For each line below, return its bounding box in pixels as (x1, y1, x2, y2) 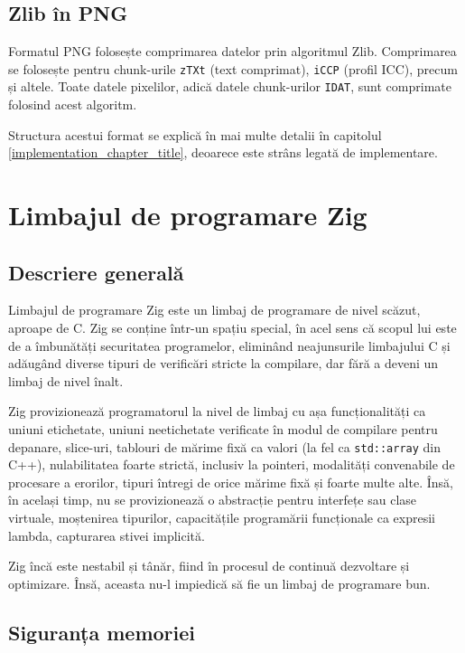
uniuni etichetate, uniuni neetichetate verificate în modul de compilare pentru (8, 420, 438, 439)
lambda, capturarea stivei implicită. (8, 525, 205, 544)
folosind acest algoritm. (8, 95, 137, 114)
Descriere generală (8, 258, 184, 286)
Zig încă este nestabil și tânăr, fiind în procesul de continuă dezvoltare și (8, 556, 410, 575)
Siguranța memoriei (8, 618, 196, 646)
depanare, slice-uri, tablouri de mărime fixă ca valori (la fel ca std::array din (8, 437, 442, 456)
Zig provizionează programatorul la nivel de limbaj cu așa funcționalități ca (8, 402, 426, 421)
